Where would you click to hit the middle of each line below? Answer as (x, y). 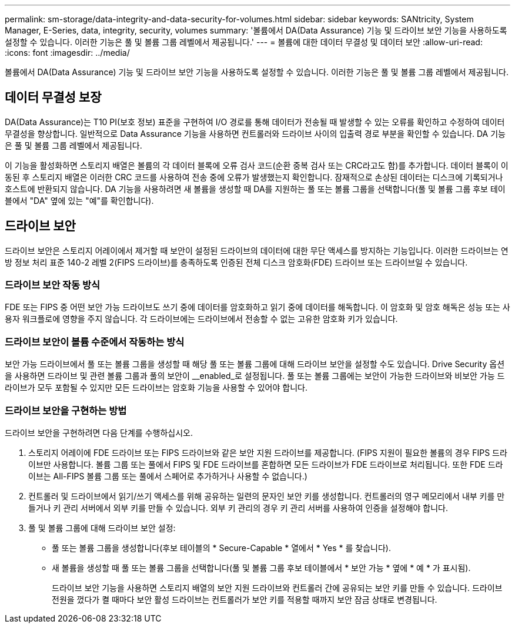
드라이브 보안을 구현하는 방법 (66, 410)
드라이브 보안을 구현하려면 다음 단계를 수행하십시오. (99, 432)
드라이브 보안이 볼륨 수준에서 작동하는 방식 (95, 342)
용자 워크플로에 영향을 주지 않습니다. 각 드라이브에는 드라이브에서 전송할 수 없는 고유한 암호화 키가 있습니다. (201, 319)
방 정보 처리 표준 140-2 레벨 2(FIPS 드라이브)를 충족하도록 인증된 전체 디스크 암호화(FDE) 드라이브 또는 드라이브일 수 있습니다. (236, 262)
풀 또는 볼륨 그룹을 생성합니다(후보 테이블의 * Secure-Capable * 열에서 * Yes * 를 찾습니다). (222, 548)
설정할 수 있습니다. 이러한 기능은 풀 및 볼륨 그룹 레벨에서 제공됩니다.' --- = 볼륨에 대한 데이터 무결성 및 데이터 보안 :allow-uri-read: (244, 42)
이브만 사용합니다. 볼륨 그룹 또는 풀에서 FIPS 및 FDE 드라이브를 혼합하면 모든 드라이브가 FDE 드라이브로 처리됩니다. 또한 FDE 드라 (266, 464)
